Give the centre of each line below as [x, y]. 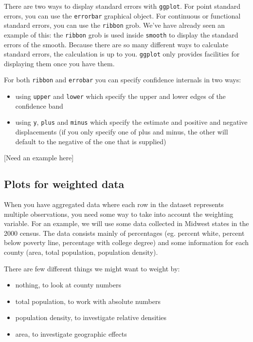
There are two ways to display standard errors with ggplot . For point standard [122, 6]
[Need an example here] [39, 158]
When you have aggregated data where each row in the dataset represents [114, 204]
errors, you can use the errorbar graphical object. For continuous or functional [122, 15]
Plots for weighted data [64, 184]
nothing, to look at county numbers [68, 285]
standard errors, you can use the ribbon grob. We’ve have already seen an [115, 25]
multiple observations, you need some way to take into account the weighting [119, 214]
